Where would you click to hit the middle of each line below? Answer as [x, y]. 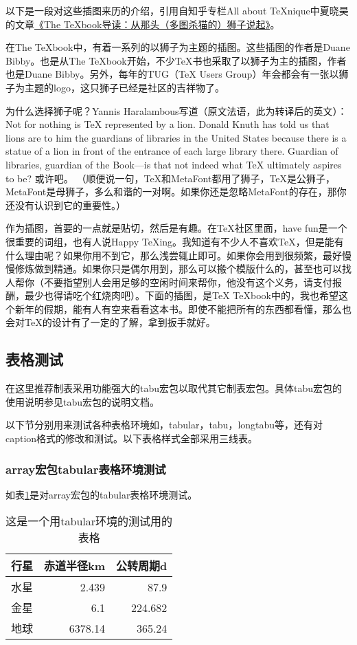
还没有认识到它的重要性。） [66, 205]
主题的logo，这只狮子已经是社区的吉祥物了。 [124, 87]
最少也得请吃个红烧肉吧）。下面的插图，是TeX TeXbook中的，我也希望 [181, 295]
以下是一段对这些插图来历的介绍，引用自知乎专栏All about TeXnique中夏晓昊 [177, 10]
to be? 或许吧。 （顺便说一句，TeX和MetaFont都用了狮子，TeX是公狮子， [171, 178]
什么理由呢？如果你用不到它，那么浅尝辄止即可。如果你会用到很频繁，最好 [174, 255]
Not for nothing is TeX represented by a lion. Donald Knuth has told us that [168, 124]
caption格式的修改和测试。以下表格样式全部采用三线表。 [132, 438]
